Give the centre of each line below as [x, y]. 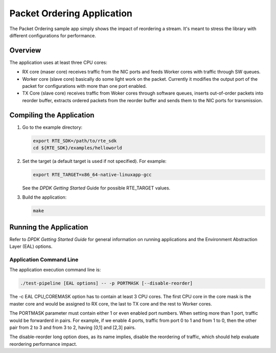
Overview [25, 50]
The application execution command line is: [55, 270]
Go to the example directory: [52, 127]
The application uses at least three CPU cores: [58, 62]
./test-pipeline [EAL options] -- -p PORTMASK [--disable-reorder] [107, 283]
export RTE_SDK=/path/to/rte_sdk [75, 141]
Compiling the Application [52, 115]
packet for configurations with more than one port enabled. [85, 86]
